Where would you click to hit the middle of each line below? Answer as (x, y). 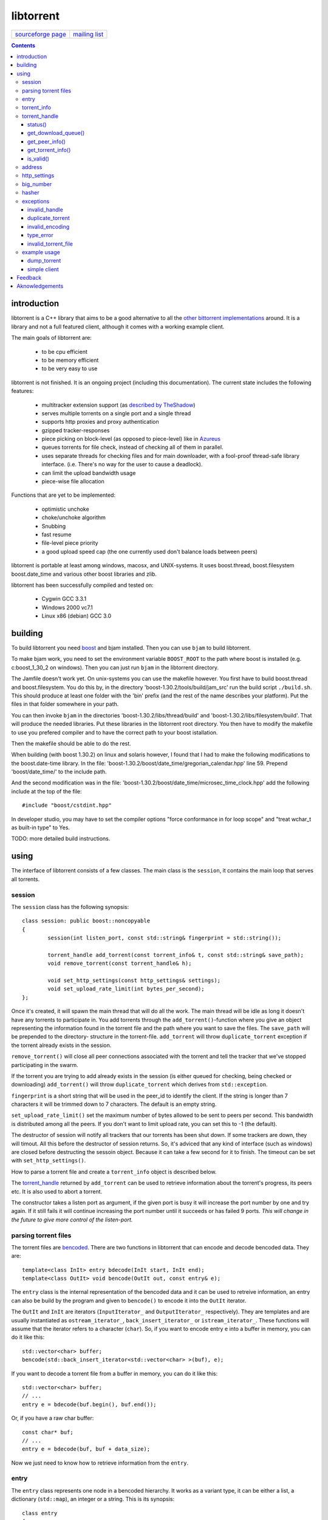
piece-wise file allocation (73, 482)
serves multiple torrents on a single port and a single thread (116, 413)
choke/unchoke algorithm (74, 517)
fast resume (57, 534)
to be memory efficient (70, 360)
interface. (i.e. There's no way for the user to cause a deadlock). (122, 465)
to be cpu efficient (65, 351)
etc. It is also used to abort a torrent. (57, 1191)
